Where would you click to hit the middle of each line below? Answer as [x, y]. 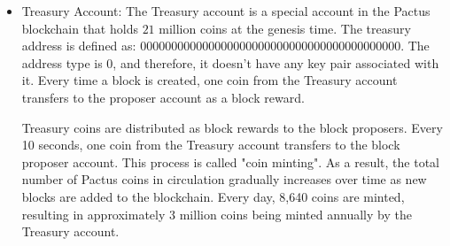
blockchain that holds [80, 28]
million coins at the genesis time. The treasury [285, 28]
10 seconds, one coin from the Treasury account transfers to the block [211, 145]
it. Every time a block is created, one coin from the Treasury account [209, 80]
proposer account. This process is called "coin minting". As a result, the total [230, 161]
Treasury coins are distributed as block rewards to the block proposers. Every [232, 127]
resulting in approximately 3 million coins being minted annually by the [217, 214]
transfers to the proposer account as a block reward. [163, 97]
